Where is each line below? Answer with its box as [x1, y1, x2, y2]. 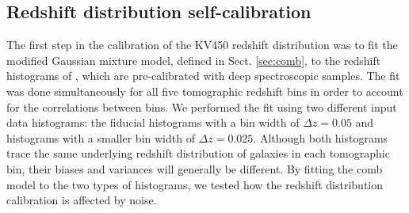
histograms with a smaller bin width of [6, 129, 195, 146]
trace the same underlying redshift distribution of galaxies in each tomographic [6, 145, 390, 162]
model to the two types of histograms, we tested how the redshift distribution [6, 176, 384, 192]
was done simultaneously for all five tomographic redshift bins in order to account [6, 82, 403, 99]
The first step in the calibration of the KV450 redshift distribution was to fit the [6, 36, 398, 53]
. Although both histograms [253, 129, 388, 146]
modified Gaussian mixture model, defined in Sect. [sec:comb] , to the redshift [6, 51, 381, 68]
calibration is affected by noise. [6, 192, 157, 208]
